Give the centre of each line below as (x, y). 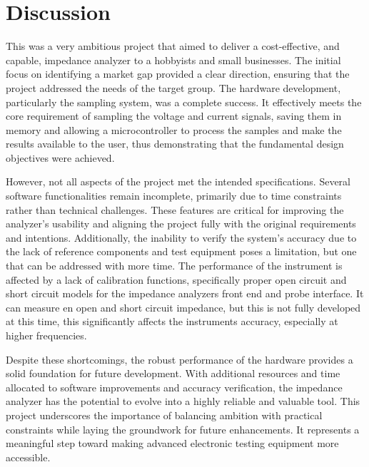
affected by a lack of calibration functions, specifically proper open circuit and (176, 279)
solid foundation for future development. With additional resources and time (173, 373)
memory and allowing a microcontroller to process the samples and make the (174, 129)
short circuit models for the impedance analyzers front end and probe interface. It (185, 293)
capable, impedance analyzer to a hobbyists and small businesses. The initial (173, 60)
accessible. (28, 457)
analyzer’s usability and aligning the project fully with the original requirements (181, 224)
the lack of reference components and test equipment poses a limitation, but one (181, 251)
